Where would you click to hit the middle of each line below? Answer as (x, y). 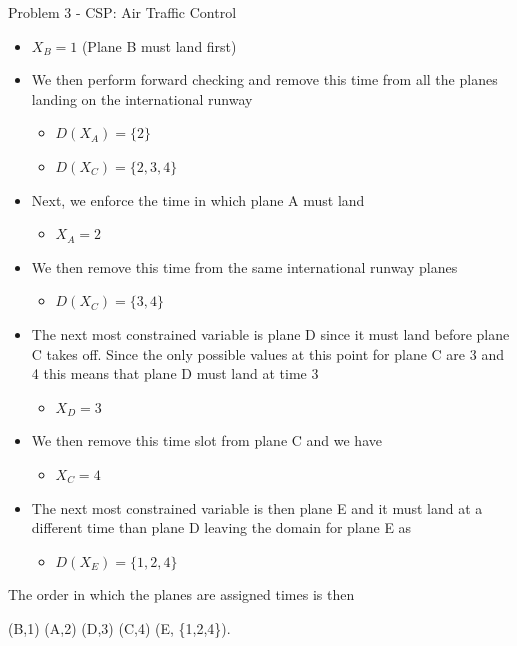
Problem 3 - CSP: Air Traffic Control (122, 12)
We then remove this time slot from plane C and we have (206, 440)
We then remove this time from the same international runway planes (244, 266)
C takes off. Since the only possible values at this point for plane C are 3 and (267, 353)
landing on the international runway (142, 98)
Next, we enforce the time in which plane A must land (198, 199)
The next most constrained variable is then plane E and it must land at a (257, 507)
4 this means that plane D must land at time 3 (175, 373)
